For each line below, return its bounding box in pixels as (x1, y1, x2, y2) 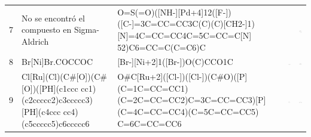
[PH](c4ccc (22, 105, 61, 117)
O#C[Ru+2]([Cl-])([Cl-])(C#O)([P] (117, 70, 248, 83)
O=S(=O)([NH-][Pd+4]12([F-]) (117, 5, 231, 18)
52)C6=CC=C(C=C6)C (117, 41, 206, 53)
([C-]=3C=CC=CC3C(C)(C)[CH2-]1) (117, 17, 255, 30)
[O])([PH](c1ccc (22, 82, 78, 94)
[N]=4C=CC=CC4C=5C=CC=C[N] (117, 29, 252, 41)
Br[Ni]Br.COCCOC (22, 55, 93, 68)
